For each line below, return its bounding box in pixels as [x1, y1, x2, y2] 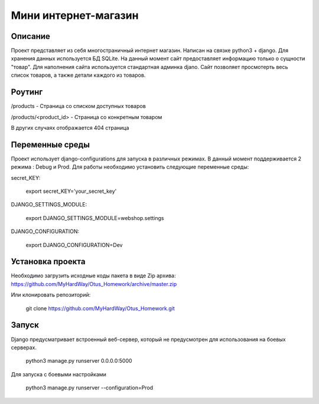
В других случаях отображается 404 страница [11, 124, 129, 131]
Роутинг [11, 87, 43, 97]
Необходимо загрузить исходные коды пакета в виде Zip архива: [11, 272, 176, 280]
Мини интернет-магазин [11, 9, 139, 22]
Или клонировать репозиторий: [11, 291, 91, 298]
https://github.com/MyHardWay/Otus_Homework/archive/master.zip [11, 280, 177, 287]
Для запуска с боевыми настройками [11, 370, 106, 377]
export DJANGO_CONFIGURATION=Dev [25, 241, 123, 248]
